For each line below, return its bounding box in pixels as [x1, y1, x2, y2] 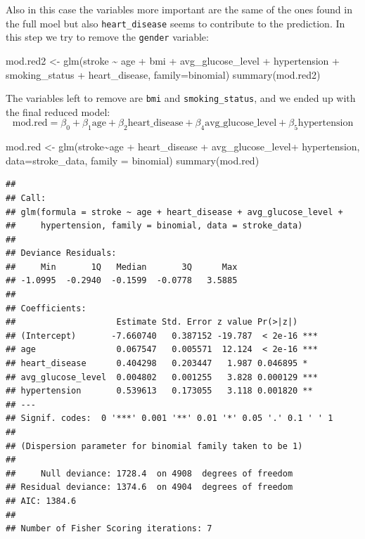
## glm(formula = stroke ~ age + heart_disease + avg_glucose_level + [6, 207, 343, 217]
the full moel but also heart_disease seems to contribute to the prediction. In [6, 15, 345, 30]
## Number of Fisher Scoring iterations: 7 [6, 524, 212, 534]
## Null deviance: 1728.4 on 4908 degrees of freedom [6, 468, 293, 479]
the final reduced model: [6, 104, 110, 119]
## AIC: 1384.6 [6, 495, 77, 506]
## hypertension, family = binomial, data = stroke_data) [6, 221, 303, 231]
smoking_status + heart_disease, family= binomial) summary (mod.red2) [6, 67, 321, 82]
